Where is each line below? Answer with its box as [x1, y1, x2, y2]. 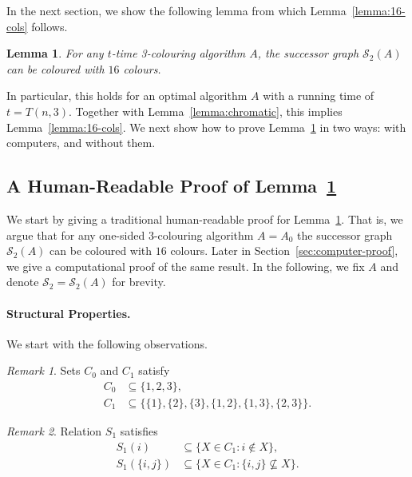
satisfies [120, 422, 158, 439]
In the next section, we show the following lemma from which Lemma [6, 2, 347, 18]
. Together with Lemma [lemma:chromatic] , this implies [69, 102, 343, 119]
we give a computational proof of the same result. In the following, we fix [6, 257, 365, 274]
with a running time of [263, 87, 374, 104]
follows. [31, 18, 68, 34]
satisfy [138, 362, 170, 379]
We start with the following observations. [6, 335, 208, 352]
